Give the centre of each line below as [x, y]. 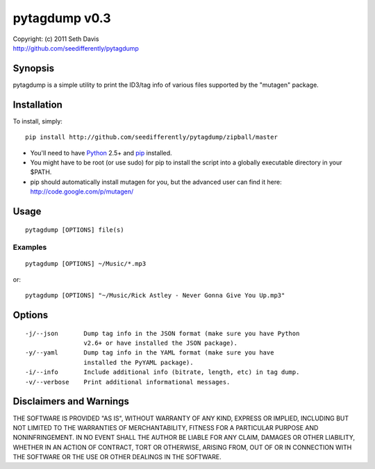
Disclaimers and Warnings [71, 401]
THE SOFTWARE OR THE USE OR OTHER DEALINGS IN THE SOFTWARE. [117, 457]
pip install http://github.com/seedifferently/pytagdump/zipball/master [151, 137]
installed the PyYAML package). [139, 362]
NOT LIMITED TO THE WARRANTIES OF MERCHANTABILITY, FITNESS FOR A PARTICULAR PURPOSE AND [166, 427]
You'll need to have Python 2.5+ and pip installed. [101, 153]
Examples [30, 248]
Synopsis [34, 68]
